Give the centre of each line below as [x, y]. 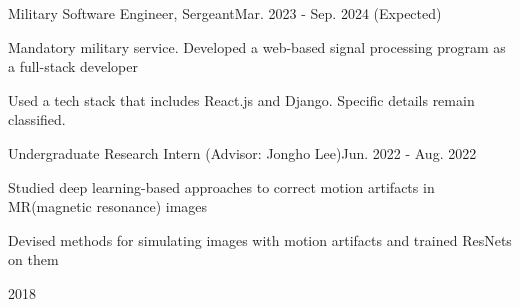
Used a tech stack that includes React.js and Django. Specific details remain [241, 99]
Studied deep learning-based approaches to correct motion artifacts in [221, 186]
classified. [37, 119]
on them [33, 259]
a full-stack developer [73, 66]
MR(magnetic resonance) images [108, 206]
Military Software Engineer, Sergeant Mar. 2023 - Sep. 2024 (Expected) [225, 13]
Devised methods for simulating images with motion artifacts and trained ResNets [260, 239]
